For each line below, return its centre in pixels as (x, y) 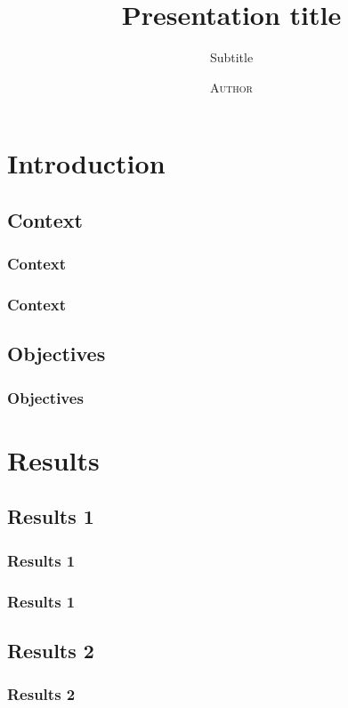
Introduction (86, 163)
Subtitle (231, 57)
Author (231, 87)
